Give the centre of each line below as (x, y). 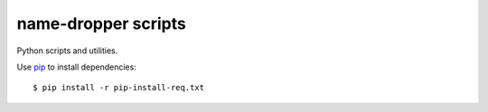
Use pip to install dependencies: (77, 67)
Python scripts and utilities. (67, 51)
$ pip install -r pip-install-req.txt (119, 88)
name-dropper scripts (102, 23)
